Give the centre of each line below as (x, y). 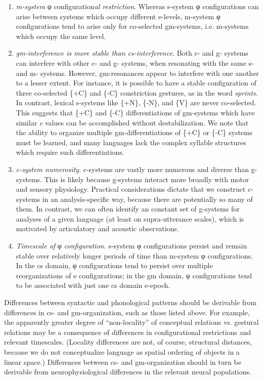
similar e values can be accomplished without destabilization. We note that (132, 122)
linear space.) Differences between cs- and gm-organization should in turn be (123, 362)
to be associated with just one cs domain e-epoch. (93, 285)
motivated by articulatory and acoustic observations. (97, 228)
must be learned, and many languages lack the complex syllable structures (131, 142)
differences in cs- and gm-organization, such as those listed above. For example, (127, 312)
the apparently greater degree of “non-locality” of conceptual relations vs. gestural (131, 322)
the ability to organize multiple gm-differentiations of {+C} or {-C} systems (134, 132)
